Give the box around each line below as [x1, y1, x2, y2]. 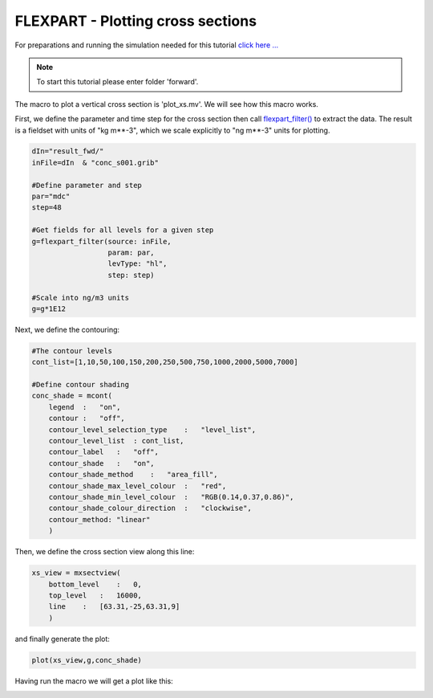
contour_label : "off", [48, 447, 160, 457]
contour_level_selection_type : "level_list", [48, 425, 257, 434]
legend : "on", [48, 402, 121, 411]
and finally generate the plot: [14, 634, 110, 643]
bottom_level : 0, [48, 579, 142, 589]
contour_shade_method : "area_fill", [48, 470, 218, 480]
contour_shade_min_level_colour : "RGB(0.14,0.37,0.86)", [48, 492, 294, 501]
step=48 [31, 203, 62, 212]
